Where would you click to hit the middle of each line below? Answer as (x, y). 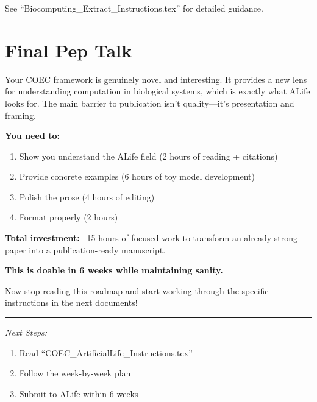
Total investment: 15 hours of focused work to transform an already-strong (151, 238)
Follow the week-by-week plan (75, 373)
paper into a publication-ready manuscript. (85, 249)
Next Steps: (26, 332)
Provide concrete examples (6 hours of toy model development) (137, 176)
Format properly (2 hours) (69, 217)
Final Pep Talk (69, 50)
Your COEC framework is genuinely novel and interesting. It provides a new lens (156, 79)
